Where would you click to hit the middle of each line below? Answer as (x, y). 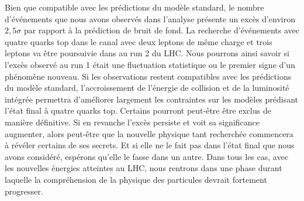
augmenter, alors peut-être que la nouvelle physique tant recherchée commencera (149, 133)
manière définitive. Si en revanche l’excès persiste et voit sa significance (132, 122)
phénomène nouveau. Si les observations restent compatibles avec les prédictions (148, 76)
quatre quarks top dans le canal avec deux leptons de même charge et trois (139, 41)
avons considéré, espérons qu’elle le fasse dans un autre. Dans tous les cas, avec (146, 156)
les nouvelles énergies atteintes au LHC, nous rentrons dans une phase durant (144, 168)
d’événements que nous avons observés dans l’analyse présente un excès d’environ (150, 18)
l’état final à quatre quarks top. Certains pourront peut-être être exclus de (138, 110)
